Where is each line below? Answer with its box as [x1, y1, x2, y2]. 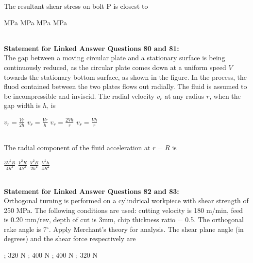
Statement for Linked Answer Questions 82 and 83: [4, 186, 179, 196]
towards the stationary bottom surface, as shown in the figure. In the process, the [4, 71, 247, 82]
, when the [209, 90, 241, 101]
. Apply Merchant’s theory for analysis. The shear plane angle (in [49, 224, 244, 234]
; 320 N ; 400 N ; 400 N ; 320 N [4, 250, 98, 260]
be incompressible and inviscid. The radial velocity [4, 90, 154, 101]
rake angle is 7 [4, 224, 47, 234]
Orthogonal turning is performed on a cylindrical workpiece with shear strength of [4, 195, 249, 206]
